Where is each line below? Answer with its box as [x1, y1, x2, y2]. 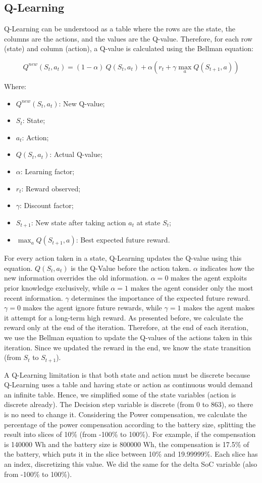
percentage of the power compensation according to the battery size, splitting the [4, 419, 256, 429]
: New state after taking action [31, 217, 126, 227]
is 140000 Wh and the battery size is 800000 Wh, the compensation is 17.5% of [4, 438, 249, 449]
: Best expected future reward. [76, 234, 170, 245]
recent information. [4, 292, 63, 303]
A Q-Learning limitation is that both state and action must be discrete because [4, 369, 250, 380]
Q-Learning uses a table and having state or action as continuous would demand [4, 379, 253, 390]
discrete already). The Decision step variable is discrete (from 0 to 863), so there [4, 399, 253, 410]
